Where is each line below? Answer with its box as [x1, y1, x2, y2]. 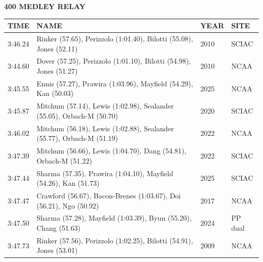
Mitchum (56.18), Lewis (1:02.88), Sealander [36, 123, 174, 133]
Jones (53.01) [36, 245, 78, 255]
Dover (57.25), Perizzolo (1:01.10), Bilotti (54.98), [36, 56, 191, 66]
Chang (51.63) [36, 223, 81, 233]
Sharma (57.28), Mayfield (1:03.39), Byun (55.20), [36, 213, 192, 223]
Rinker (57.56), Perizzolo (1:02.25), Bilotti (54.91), [36, 235, 193, 245]
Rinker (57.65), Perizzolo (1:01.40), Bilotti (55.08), [36, 33, 193, 43]
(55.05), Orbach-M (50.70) [36, 110, 118, 121]
